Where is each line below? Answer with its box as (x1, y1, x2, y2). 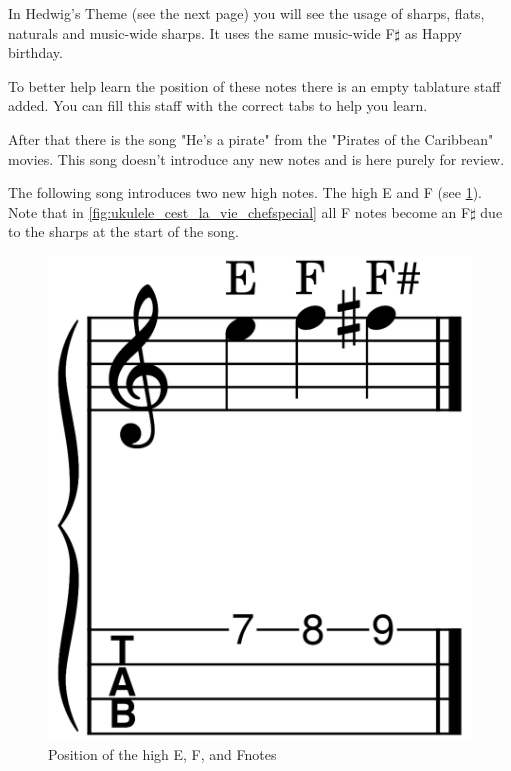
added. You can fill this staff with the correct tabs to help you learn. (8, 95, 428, 116)
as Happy (404, 22, 462, 43)
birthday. (8, 42, 63, 63)
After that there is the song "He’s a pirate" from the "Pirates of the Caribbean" (8, 128, 494, 149)
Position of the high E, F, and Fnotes (48, 744, 277, 765)
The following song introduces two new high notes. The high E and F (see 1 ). (8, 182, 483, 203)
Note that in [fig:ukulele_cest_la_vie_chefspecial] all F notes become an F (8, 201, 471, 222)
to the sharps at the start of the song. (8, 221, 239, 242)
